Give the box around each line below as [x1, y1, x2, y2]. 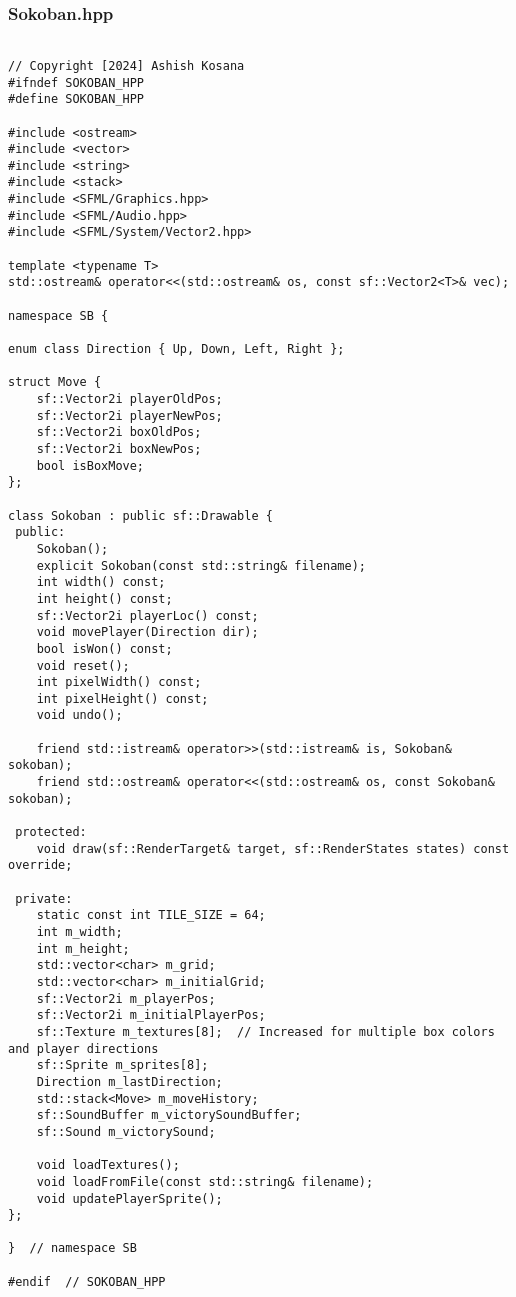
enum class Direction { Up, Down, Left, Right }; [8, 342, 345, 357]
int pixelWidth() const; [36, 675, 202, 690]
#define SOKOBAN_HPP [8, 92, 145, 107]
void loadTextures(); [36, 1158, 180, 1173]
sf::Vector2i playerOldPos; [36, 392, 223, 406]
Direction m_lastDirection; [36, 1074, 223, 1089]
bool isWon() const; [36, 641, 173, 656]
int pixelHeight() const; [36, 691, 209, 706]
